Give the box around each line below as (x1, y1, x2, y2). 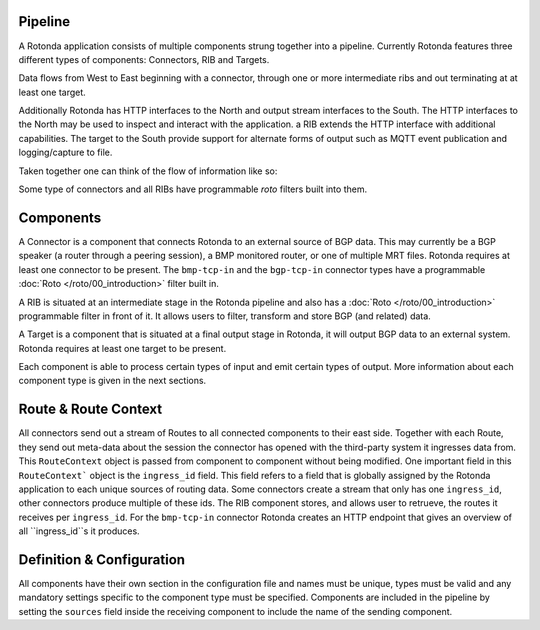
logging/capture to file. (18, 146, 113, 159)
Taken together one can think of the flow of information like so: (18, 165, 278, 177)
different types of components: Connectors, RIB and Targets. (18, 53, 270, 65)
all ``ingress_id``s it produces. (18, 525, 140, 537)
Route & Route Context (18, 401, 163, 418)
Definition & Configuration (18, 551, 185, 568)
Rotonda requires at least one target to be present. (18, 342, 227, 354)
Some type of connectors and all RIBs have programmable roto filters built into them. (18, 183, 368, 195)
